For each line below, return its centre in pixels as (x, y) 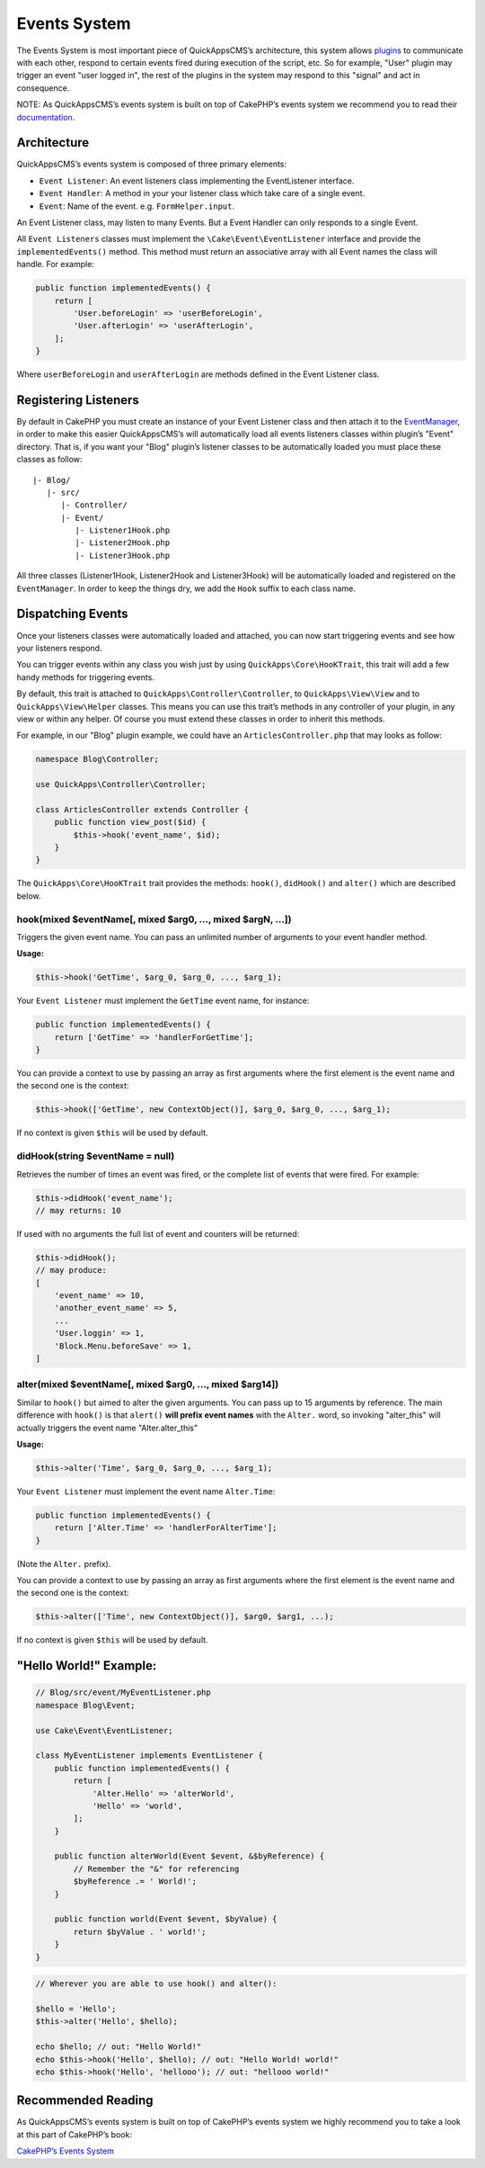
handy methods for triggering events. (85, 677)
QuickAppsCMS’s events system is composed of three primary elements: (152, 164)
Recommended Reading (85, 2101)
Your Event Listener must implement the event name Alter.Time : (146, 1491)
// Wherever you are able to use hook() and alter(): (156, 1984)
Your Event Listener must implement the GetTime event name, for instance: (163, 1001)
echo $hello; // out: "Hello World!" (119, 2047)
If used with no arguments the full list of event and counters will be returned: (158, 1233)
